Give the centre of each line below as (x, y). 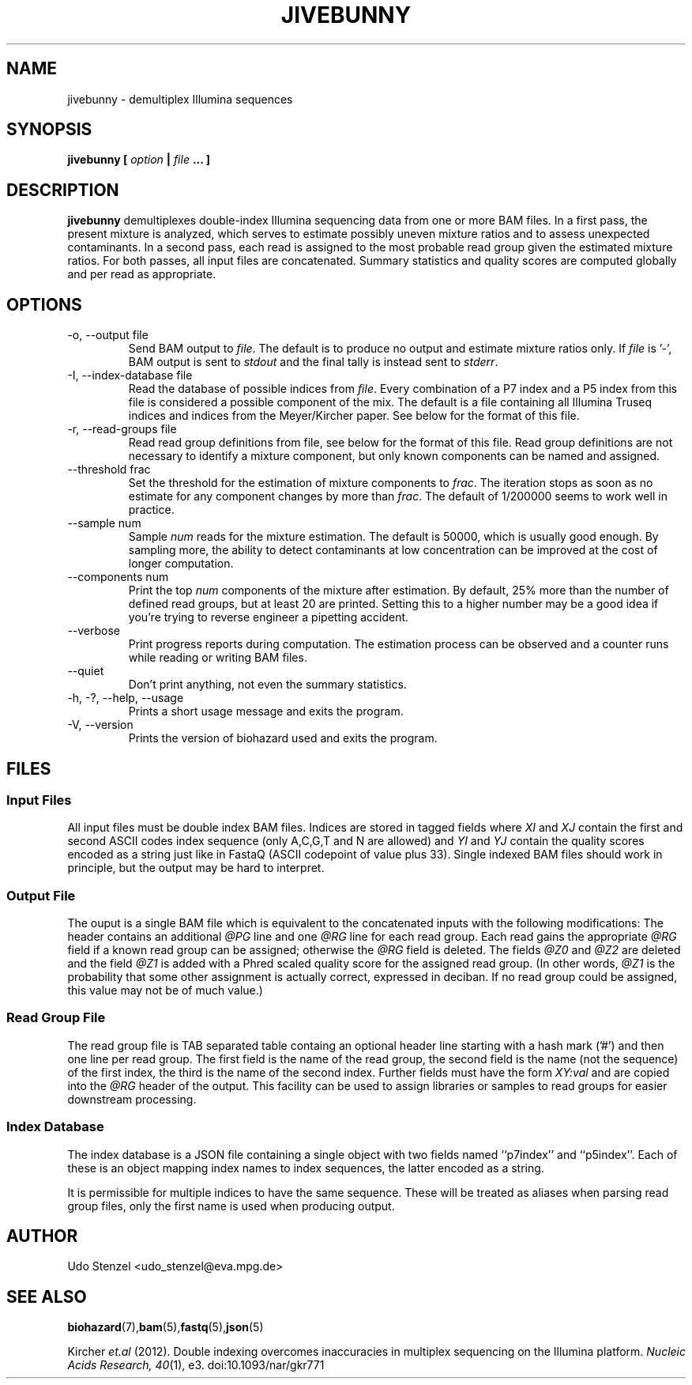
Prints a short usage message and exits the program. (266, 711)
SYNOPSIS (49, 130)
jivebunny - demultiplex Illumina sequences (180, 99)
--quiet (86, 671)
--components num (118, 577)
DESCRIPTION (63, 190)
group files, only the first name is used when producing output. (231, 1206)
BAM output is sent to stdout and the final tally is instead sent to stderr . (313, 362)
